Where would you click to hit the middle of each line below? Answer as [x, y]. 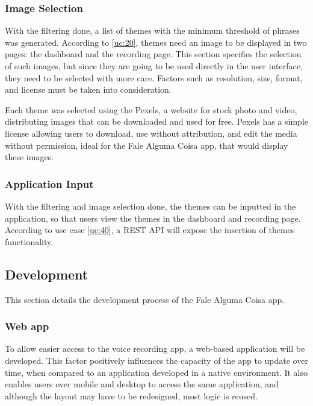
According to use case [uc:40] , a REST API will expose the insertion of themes [150, 230]
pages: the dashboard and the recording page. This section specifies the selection [153, 54]
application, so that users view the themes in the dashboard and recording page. [153, 218]
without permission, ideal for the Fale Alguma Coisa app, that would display [147, 145]
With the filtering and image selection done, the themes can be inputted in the [150, 206]
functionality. [29, 241]
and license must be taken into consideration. [88, 89]
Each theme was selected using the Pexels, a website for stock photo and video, [151, 109]
